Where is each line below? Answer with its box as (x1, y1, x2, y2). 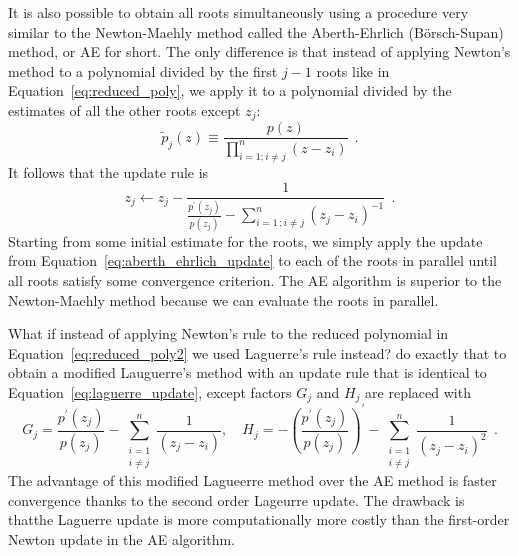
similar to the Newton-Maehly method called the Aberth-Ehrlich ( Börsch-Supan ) (8, 21, 504, 42)
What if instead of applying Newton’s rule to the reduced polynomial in (8, 323, 449, 344)
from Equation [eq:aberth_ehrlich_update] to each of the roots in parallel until (8, 250, 498, 271)
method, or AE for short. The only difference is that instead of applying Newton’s (8, 41, 511, 62)
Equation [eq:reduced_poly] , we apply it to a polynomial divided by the (8, 80, 452, 101)
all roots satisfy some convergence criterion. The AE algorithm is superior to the (8, 269, 502, 290)
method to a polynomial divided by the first (8, 60, 278, 81)
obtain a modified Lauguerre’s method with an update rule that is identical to (8, 362, 487, 383)
